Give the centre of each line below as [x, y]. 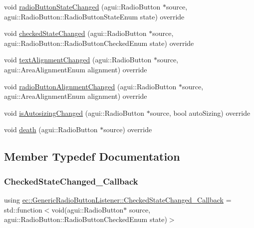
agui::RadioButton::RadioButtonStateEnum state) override [94, 16]
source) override [128, 129]
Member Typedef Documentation [92, 156]
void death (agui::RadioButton [51, 129]
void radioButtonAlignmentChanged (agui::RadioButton [90, 86]
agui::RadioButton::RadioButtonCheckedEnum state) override [99, 43]
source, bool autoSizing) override [200, 113]
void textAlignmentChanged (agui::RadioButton [78, 60]
